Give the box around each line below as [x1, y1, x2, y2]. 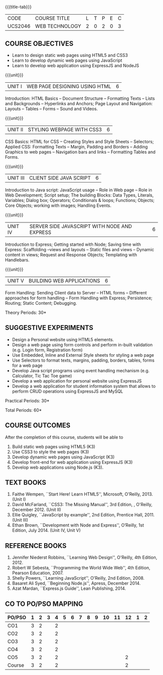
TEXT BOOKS [5, 478, 47, 487]
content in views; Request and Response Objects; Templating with [5, 252, 137, 257]
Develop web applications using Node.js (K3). [12, 464, 104, 470]
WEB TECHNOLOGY [35, 23, 81, 30]
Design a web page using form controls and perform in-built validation [12, 342, 153, 347]
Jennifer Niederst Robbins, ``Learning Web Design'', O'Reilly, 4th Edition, [12, 554, 158, 561]
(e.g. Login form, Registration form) [12, 347, 83, 353]
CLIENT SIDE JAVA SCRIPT [29, 175, 91, 181]
